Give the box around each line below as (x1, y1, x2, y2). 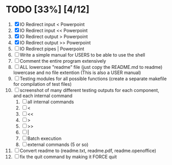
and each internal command (13, 93, 73, 99)
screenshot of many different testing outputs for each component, (19, 87, 159, 93)
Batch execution (27, 135, 62, 141)
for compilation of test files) (13, 81, 72, 87)
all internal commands (27, 99, 74, 105)
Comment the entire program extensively (19, 58, 106, 64)
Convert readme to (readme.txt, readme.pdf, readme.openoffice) (19, 148, 157, 154)
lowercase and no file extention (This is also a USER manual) (13, 69, 141, 76)
